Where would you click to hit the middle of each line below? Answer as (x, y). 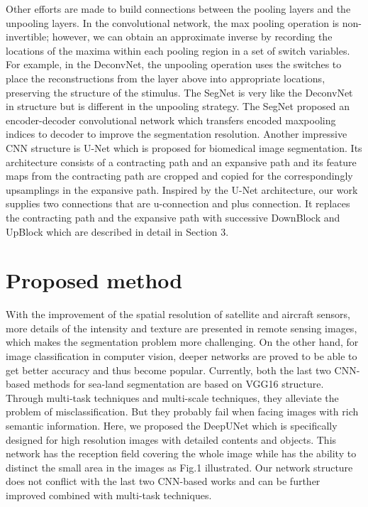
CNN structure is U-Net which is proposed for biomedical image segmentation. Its (184, 147)
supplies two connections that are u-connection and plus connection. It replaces (178, 203)
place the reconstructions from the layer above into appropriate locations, (166, 78)
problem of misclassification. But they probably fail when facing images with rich (182, 411)
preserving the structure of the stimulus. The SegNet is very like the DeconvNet (179, 92)
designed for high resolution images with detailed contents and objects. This (171, 439)
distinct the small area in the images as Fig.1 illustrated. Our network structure (179, 467)
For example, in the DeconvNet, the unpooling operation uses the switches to (174, 64)
